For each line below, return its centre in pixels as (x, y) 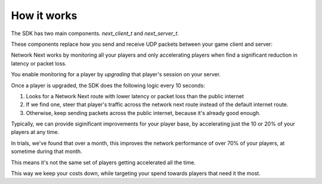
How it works (44, 15)
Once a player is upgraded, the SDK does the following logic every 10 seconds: (108, 85)
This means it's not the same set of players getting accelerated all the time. (103, 162)
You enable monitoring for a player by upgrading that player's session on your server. (116, 74)
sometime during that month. (47, 151)
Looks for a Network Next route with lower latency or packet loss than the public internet (135, 96)
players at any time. (35, 132)
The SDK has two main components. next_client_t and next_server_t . (95, 33)
